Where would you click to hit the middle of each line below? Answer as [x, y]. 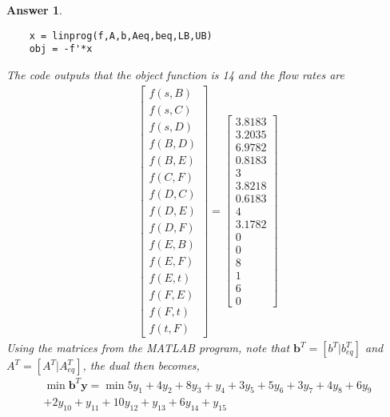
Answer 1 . [34, 10]
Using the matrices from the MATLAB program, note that [148, 347]
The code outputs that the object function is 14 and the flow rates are [175, 74]
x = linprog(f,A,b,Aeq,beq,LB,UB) [121, 36]
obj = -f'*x [61, 49]
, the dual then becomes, [141, 365]
